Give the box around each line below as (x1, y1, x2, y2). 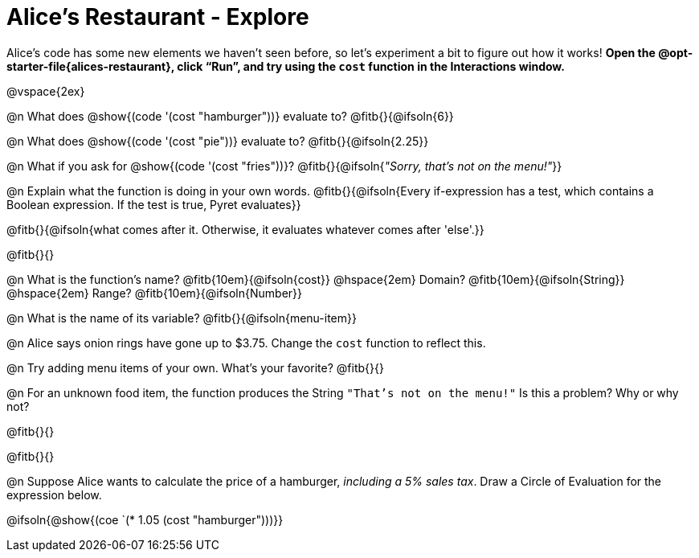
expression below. (6, 487, 102, 502)
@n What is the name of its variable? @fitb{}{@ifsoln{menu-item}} (6, 310, 357, 325)
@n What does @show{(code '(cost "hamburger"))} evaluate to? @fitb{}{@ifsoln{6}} (6, 109, 454, 123)
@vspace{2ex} (6, 84, 85, 98)
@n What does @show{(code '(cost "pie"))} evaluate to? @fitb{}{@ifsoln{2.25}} (6, 133, 429, 148)
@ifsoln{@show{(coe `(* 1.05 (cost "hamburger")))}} (6, 512, 284, 527)
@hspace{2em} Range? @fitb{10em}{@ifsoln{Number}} (6, 285, 302, 300)
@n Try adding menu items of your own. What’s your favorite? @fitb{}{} (6, 360, 384, 375)
